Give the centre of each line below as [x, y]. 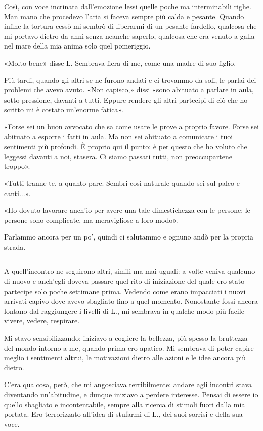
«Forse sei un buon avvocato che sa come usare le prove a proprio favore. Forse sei [131, 126]
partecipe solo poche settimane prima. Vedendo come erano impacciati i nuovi [125, 291]
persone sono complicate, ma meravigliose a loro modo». [91, 220]
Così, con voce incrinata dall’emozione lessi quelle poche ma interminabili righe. [128, 6]
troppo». [17, 166]
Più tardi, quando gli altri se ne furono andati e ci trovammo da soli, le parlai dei [130, 80]
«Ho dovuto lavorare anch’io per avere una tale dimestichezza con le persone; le [127, 210]
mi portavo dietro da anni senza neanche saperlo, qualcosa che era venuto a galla [129, 36]
